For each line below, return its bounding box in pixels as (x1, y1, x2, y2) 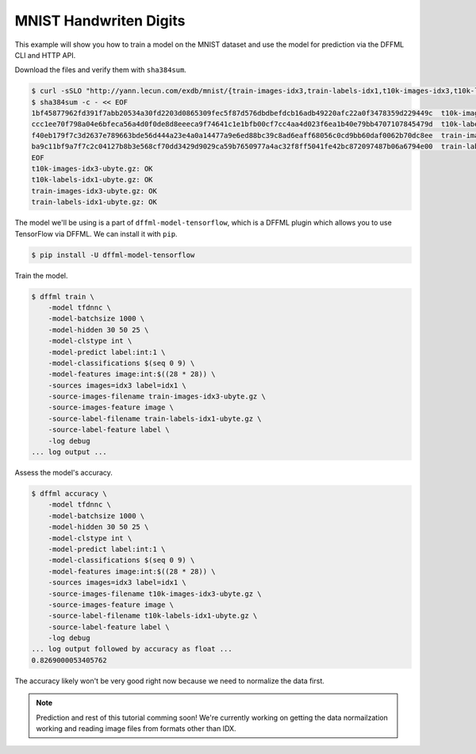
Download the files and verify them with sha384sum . (14, 65, 186, 75)
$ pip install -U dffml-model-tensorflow (31, 250, 195, 260)
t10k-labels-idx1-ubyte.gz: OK (31, 175, 154, 184)
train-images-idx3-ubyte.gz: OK (31, 187, 158, 195)
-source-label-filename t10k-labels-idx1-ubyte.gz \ (48, 611, 258, 621)
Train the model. (14, 271, 68, 280)
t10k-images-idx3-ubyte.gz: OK (31, 164, 154, 174)
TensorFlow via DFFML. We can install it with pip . (14, 229, 178, 238)
